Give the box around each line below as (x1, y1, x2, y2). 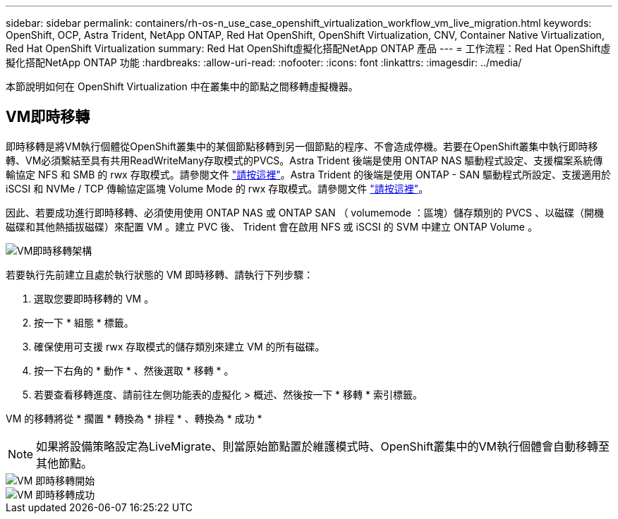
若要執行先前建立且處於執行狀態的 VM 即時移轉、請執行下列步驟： (6, 268, 314, 281)
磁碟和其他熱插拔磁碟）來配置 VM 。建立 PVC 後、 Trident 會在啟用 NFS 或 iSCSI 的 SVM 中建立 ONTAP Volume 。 (6, 220, 538, 233)
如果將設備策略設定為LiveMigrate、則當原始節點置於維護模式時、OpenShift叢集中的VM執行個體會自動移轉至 (36, 439, 610, 453)
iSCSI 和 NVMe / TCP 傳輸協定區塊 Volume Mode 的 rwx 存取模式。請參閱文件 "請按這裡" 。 (6, 182, 429, 195)
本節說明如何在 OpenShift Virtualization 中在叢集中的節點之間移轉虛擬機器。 (6, 80, 358, 92)
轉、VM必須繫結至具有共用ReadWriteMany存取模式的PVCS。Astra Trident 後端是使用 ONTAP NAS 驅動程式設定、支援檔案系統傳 (6, 154, 603, 166)
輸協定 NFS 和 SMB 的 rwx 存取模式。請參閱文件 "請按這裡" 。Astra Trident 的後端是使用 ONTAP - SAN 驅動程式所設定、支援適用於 (6, 168, 612, 181)
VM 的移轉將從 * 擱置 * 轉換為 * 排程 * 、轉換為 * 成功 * (6, 412, 262, 425)
